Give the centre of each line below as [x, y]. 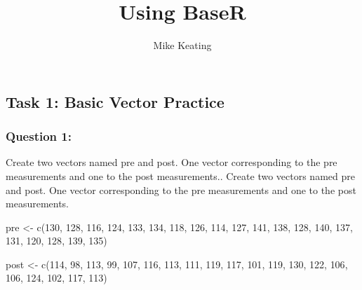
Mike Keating [182, 45]
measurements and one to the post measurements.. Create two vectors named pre [180, 175]
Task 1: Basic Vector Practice [115, 101]
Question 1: [39, 136]
